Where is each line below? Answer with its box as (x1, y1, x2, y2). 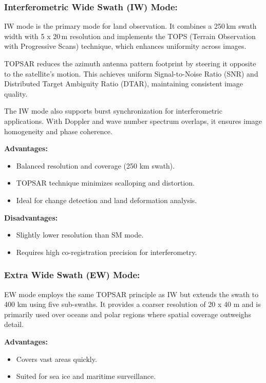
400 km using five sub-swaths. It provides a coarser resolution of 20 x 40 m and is (4, 299, 261, 309)
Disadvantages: (4, 212, 58, 223)
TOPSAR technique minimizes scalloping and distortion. (16, 177, 195, 188)
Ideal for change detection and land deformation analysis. (16, 194, 197, 205)
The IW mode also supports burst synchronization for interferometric (4, 105, 222, 116)
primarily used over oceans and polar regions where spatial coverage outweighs (4, 308, 251, 319)
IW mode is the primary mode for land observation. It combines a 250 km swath (4, 21, 257, 31)
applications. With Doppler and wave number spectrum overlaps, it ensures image (4, 115, 262, 126)
